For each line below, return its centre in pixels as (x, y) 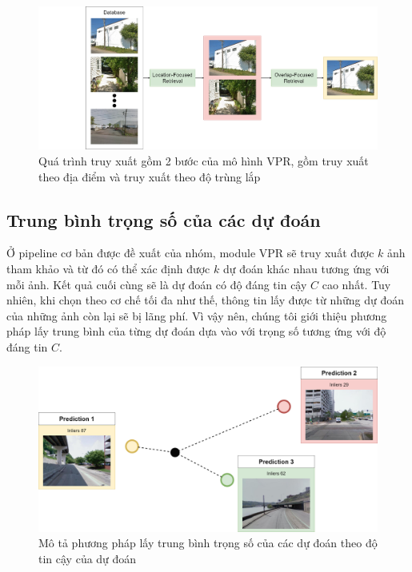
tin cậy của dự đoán (88, 558)
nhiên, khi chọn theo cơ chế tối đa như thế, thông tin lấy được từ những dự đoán (206, 300)
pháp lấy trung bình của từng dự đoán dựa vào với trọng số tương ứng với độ (196, 331)
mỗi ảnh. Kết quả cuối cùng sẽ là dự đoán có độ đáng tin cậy (157, 284)
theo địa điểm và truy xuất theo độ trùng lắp (150, 176)
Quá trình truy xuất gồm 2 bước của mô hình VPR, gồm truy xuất (204, 161)
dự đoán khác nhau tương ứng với (306, 269)
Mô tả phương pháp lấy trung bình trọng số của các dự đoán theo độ (208, 543)
